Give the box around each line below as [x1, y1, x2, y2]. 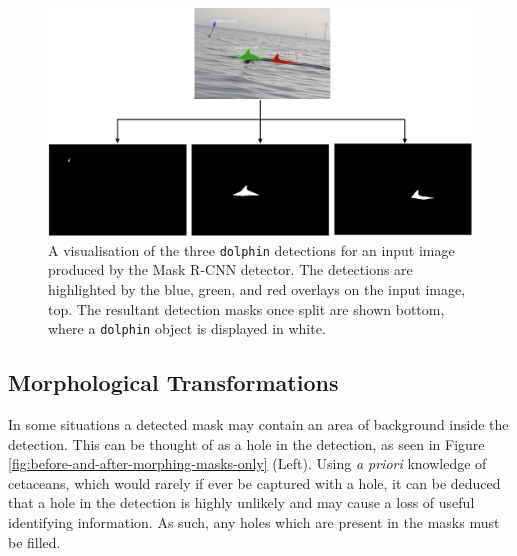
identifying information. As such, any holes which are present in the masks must [8, 512, 500, 532]
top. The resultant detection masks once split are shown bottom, [48, 298, 445, 319]
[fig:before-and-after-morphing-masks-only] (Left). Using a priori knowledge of [8, 453, 487, 474]
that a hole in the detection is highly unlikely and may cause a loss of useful [8, 492, 475, 513]
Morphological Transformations [8, 367, 339, 398]
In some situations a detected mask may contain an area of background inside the [8, 414, 509, 435]
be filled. [8, 531, 61, 552]
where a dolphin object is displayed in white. [48, 318, 326, 339]
